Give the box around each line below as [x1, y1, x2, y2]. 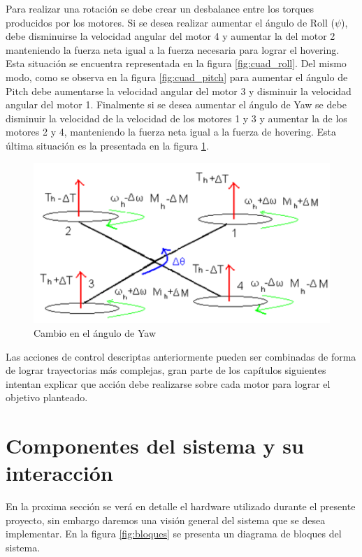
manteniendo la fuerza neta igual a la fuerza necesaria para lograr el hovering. [6, 42, 340, 57]
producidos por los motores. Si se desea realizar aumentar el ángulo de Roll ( [6, 15, 335, 29]
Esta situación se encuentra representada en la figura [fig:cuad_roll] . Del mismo [6, 56, 347, 71]
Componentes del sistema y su [6, 431, 304, 460]
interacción [6, 458, 113, 487]
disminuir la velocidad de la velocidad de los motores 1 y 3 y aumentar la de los [6, 110, 347, 125]
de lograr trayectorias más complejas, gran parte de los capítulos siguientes [6, 363, 326, 377]
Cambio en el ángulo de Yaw [34, 326, 156, 340]
